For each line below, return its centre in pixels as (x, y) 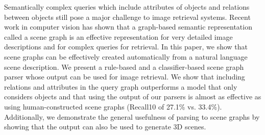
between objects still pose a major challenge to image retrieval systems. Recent (127, 17)
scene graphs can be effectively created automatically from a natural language (126, 56)
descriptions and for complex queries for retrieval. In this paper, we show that (126, 47)
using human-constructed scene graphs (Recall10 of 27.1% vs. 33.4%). (113, 106)
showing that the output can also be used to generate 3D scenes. (105, 127)
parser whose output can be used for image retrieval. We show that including (125, 77)
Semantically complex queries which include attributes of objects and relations (127, 7)
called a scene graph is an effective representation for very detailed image (118, 36)
